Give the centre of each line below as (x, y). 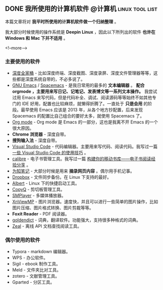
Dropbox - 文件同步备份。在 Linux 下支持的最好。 (61, 177)
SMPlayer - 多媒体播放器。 (39, 195)
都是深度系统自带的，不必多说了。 (51, 79)
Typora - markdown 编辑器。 (41, 252)
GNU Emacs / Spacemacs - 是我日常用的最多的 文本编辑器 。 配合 (78, 85)
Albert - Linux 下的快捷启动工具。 (46, 183)
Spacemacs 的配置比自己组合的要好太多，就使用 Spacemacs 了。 (78, 116)
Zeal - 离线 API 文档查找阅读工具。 (47, 226)
